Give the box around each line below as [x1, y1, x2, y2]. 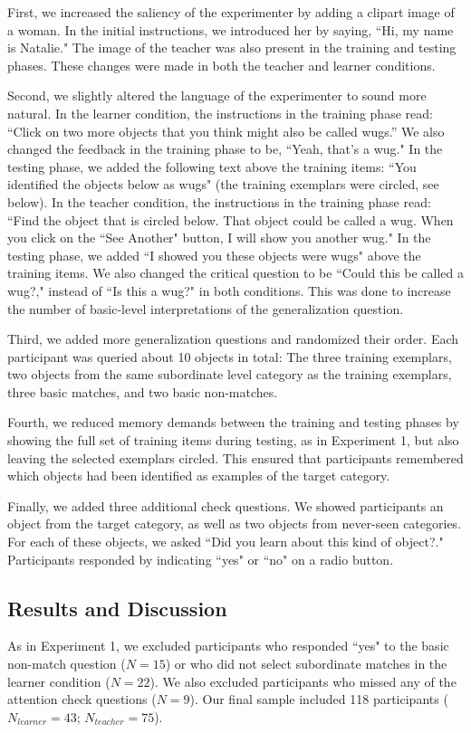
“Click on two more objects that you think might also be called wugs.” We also [7, 121, 445, 140]
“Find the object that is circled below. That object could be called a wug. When [7, 210, 454, 229]
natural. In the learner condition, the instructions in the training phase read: [7, 103, 433, 122]
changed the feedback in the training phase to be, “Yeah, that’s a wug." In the [7, 139, 443, 158]
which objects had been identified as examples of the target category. [7, 466, 390, 485]
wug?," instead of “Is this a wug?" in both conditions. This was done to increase [7, 281, 451, 300]
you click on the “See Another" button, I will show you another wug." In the [7, 228, 431, 247]
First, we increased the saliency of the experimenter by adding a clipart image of [7, 3, 455, 21]
